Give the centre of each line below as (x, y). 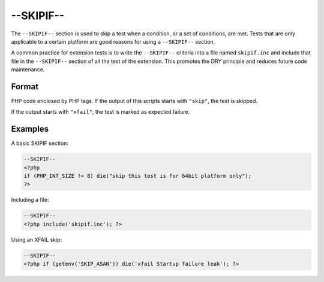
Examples (30, 129)
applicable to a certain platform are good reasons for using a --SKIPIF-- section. (113, 41)
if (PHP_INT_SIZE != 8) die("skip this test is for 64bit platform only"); (138, 176)
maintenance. (28, 69)
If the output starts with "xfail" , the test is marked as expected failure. (100, 112)
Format (25, 87)
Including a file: (30, 200)
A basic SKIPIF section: (40, 143)
